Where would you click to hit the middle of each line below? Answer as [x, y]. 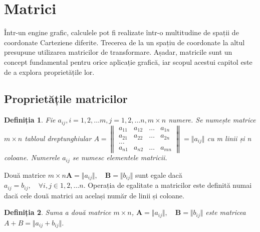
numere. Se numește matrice [212, 120]
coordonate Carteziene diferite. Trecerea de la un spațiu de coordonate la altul [124, 42]
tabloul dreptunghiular [58, 138]
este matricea [226, 212]
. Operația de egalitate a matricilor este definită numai [168, 185]
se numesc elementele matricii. [120, 157]
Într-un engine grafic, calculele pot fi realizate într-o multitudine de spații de [121, 32]
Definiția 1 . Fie [30, 120]
